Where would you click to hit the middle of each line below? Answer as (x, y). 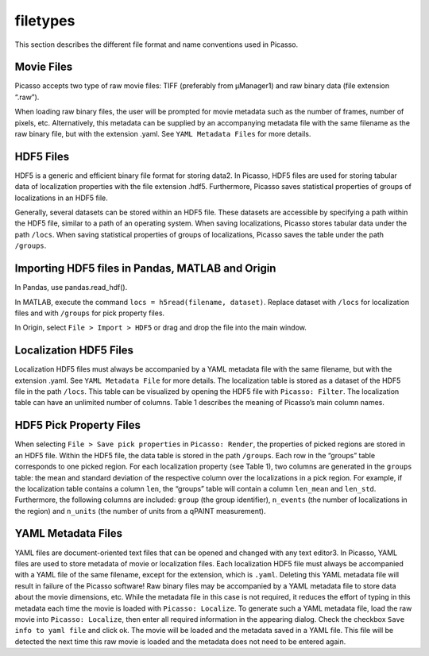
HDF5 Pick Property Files (78, 425)
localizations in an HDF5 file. (61, 198)
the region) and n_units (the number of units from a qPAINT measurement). (140, 511)
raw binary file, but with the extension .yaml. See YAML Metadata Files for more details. (163, 134)
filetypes (45, 21)
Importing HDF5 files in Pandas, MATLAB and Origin (145, 269)
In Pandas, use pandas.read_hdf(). (71, 287)
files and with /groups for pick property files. (90, 313)
